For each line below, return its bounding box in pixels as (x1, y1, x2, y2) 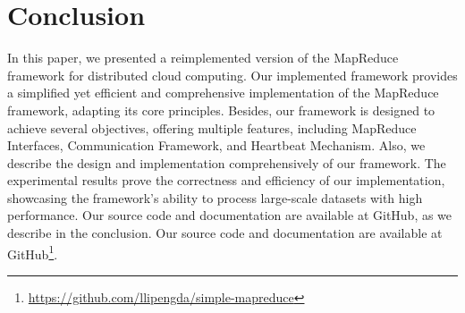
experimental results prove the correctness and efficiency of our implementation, (7, 171, 445, 190)
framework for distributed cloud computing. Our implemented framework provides (7, 65, 458, 84)
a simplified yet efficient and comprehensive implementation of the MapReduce (7, 83, 439, 102)
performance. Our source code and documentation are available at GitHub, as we (7, 206, 452, 224)
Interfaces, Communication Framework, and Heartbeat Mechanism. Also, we (7, 136, 426, 155)
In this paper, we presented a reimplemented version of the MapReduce (7, 48, 399, 67)
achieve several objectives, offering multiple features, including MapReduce (7, 118, 417, 137)
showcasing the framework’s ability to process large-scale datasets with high (7, 188, 423, 207)
